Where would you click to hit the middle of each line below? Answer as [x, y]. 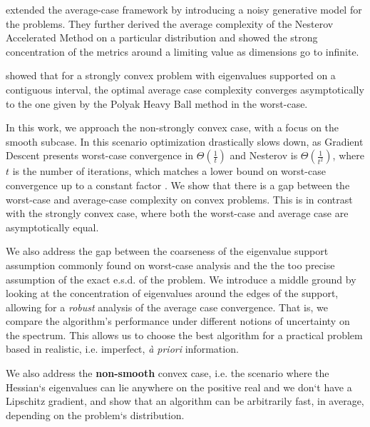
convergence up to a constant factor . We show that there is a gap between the [178, 185]
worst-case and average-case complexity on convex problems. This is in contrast [179, 199]
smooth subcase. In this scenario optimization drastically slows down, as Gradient [185, 141]
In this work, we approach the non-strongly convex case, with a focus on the [173, 127]
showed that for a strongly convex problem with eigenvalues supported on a [171, 75]
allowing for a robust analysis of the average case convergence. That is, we [167, 307]
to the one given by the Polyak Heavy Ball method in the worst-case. [157, 103]
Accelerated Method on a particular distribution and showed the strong [162, 37]
